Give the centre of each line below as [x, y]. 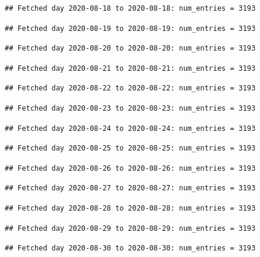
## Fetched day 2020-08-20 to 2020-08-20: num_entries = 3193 [130, 48]
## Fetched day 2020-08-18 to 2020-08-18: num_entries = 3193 [130, 8]
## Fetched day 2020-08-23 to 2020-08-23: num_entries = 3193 [130, 108]
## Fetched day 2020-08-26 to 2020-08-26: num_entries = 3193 [130, 168]
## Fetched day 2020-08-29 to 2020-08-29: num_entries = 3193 [130, 228]
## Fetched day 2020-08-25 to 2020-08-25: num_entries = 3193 [130, 148]
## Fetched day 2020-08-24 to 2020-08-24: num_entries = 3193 [130, 128]
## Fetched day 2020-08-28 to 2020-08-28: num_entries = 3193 [130, 208]
